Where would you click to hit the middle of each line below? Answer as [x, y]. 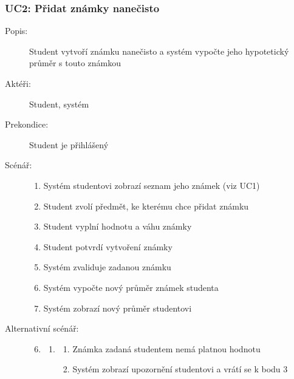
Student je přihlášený [69, 144]
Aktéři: [18, 83]
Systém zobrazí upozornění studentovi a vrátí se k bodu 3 [180, 369]
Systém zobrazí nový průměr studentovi [118, 308]
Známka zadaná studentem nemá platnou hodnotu [166, 348]
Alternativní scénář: [42, 328]
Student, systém [59, 104]
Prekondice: [27, 124]
